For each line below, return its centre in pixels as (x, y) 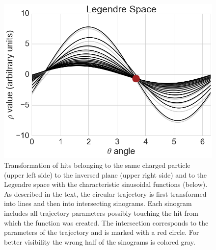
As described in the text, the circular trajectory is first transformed (105, 193)
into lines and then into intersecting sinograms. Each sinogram (98, 203)
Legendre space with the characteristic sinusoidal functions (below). (106, 184)
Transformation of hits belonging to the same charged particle (97, 165)
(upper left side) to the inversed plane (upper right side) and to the (106, 174)
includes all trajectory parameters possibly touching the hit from (101, 213)
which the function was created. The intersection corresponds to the (106, 222)
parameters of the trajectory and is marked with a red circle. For (102, 232)
